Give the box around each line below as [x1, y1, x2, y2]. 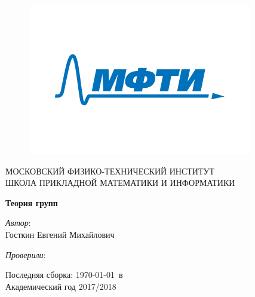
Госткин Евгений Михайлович [5, 228, 115, 240]
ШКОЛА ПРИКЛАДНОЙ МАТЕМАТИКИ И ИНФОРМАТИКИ [5, 176, 235, 189]
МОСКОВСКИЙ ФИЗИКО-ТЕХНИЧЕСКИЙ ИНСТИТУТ [5, 164, 214, 177]
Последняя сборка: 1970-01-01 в [5, 268, 123, 281]
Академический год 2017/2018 [5, 280, 116, 292]
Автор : [5, 216, 31, 229]
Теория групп [5, 196, 58, 209]
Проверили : [5, 248, 46, 261]
